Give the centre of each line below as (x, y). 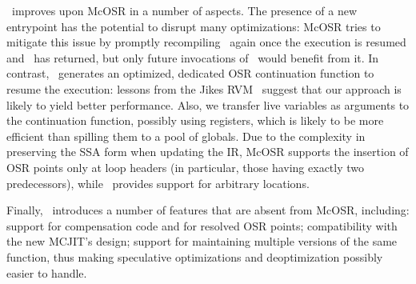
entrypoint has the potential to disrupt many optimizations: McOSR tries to (194, 26)
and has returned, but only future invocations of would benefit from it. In (193, 57)
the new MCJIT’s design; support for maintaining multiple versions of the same (202, 241)
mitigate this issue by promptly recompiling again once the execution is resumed (206, 42)
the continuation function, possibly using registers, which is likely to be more (195, 120)
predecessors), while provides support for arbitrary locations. (158, 183)
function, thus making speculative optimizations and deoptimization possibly (195, 256)
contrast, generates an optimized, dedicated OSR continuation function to (190, 73)
